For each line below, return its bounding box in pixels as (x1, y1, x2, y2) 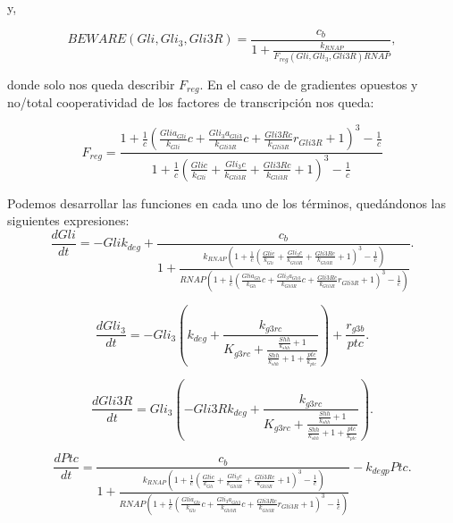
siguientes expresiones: (7, 211, 130, 230)
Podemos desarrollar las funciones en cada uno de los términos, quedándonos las (7, 193, 446, 212)
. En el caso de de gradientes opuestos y (199, 74, 418, 93)
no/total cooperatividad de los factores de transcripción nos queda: (7, 93, 374, 112)
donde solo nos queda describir (7, 74, 175, 93)
